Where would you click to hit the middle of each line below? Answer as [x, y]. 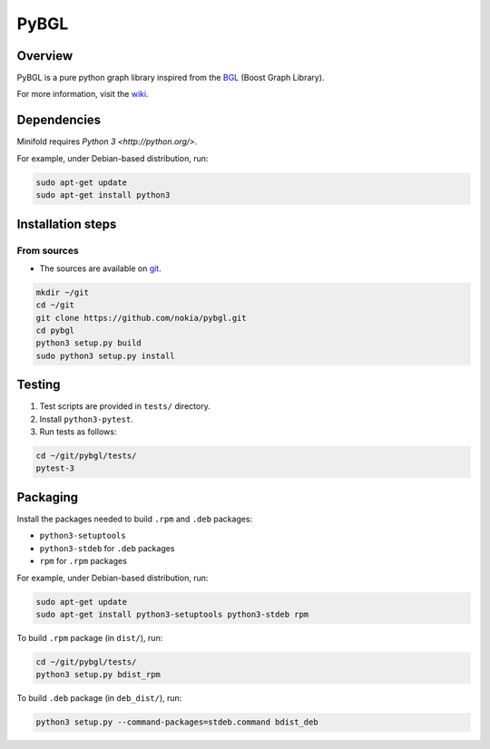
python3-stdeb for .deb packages [107, 548]
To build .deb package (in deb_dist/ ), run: [99, 698]
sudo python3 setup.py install [106, 355]
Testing [39, 385]
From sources [48, 250]
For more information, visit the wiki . [83, 94]
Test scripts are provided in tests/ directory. [125, 406]
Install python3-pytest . [86, 419]
